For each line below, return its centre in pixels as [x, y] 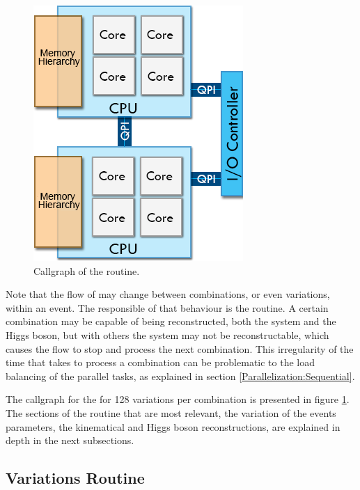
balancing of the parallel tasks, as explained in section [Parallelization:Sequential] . [180, 376]
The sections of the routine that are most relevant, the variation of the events [171, 412]
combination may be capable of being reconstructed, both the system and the [171, 321]
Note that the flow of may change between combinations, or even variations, [168, 294]
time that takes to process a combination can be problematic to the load [160, 362]
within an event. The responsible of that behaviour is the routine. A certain [167, 307]
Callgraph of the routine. [87, 270]
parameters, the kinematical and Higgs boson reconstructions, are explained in [173, 426]
